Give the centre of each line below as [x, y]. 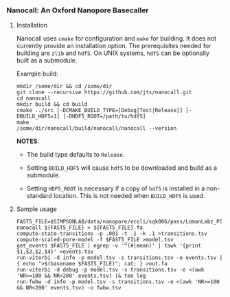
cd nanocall [33, 98]
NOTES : [27, 141]
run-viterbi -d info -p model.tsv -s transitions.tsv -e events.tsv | [119, 258]
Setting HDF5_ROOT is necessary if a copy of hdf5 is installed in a [116, 188]
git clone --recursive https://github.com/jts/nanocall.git [104, 92]
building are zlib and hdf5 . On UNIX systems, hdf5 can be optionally [113, 53]
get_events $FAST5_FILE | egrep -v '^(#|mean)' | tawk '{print [109, 246]
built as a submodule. [47, 60]
